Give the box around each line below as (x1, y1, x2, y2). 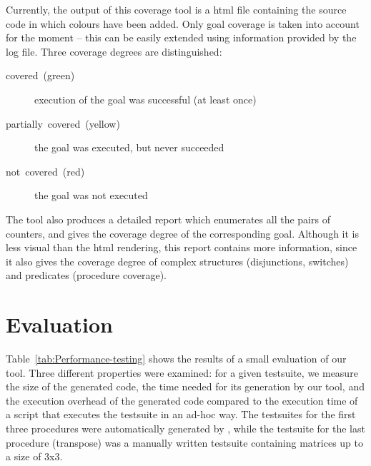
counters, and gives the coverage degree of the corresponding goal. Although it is (6, 226, 359, 240)
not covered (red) (6, 163, 85, 178)
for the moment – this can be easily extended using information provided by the (6, 30, 357, 45)
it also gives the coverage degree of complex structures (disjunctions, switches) (6, 253, 349, 268)
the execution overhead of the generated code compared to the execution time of (6, 392, 358, 407)
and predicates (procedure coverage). (6, 268, 167, 283)
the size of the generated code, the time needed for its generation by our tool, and (6, 379, 365, 394)
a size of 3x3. (6, 449, 63, 464)
